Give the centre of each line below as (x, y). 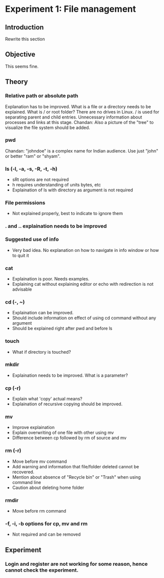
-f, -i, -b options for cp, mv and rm (46, 523)
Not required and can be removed (46, 534)
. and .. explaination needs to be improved (56, 226)
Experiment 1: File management (71, 9)
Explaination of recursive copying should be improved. (67, 404)
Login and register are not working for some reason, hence (77, 564)
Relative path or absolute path (42, 96)
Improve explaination (33, 427)
